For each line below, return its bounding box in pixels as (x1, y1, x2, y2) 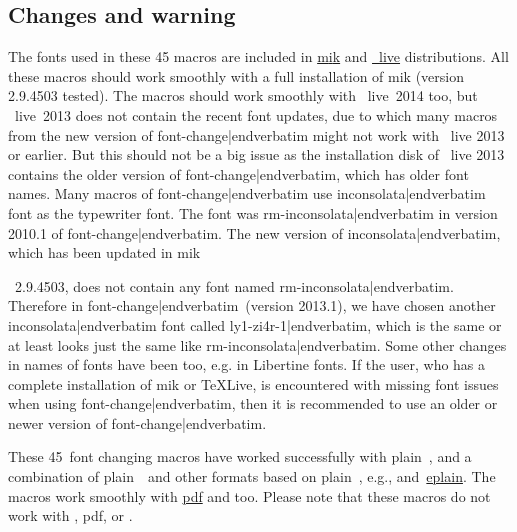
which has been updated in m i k (8, 242, 201, 263)
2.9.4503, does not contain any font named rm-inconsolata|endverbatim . (14, 275, 454, 296)
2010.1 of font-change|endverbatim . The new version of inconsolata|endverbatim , (8, 222, 501, 243)
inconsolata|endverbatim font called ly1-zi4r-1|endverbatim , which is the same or (8, 314, 502, 335)
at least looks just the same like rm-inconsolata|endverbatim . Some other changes (8, 334, 507, 355)
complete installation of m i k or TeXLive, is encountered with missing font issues (8, 373, 499, 394)
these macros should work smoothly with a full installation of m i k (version (8, 65, 465, 86)
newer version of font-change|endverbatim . (8, 412, 267, 433)
